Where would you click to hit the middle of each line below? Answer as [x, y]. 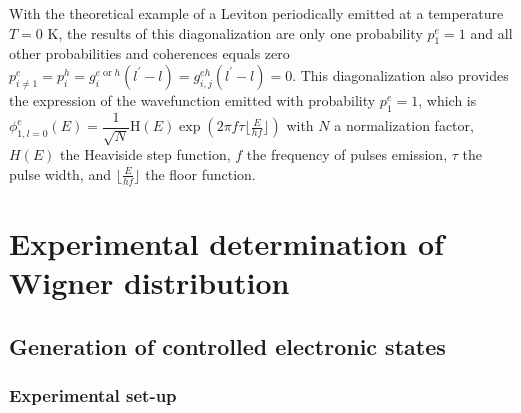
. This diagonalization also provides [400, 74]
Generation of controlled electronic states [227, 345]
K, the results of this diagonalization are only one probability [235, 32]
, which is [447, 99]
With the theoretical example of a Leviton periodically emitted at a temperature [256, 13]
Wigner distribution [149, 282]
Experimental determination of [226, 242]
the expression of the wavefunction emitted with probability [192, 99]
